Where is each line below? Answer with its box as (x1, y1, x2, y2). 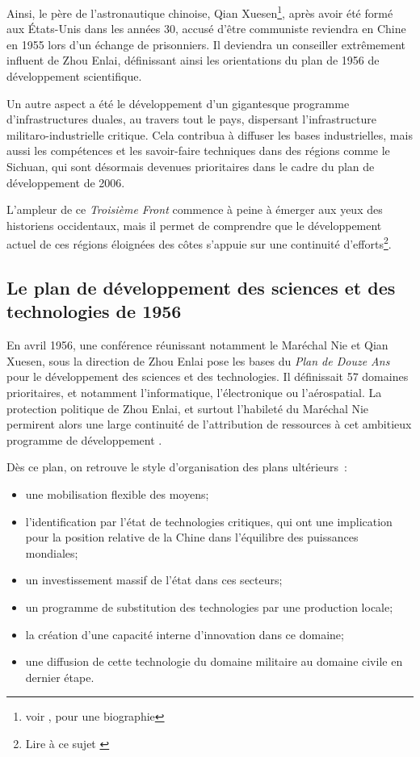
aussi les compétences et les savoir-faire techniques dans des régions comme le (6, 142, 390, 159)
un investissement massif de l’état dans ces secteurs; (25, 571, 283, 588)
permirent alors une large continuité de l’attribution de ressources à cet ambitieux (6, 416, 412, 433)
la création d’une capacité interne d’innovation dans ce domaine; (25, 625, 344, 642)
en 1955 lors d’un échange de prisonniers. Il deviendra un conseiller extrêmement (6, 36, 406, 52)
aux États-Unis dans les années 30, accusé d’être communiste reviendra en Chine (6, 20, 406, 37)
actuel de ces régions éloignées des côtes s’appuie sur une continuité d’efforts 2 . (6, 233, 392, 253)
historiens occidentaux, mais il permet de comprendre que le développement (6, 216, 382, 233)
